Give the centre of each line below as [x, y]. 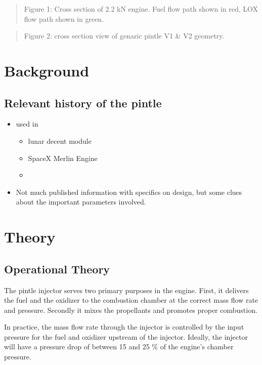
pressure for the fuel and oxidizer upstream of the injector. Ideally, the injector [126, 336]
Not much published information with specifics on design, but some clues [129, 192]
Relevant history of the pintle [83, 103]
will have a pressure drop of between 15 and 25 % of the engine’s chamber [119, 347]
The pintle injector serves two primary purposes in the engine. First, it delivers [126, 290]
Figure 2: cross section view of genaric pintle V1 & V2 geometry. [124, 36]
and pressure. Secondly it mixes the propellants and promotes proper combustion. [131, 310]
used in [27, 124]
